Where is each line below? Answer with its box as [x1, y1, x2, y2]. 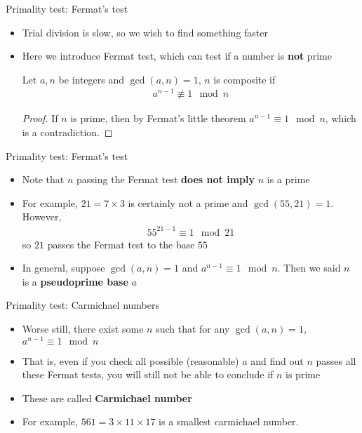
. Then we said [277, 260, 341, 275]
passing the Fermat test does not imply [76, 172, 255, 187]
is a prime [267, 172, 310, 187]
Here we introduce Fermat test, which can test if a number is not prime [22, 48, 332, 63]
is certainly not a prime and [128, 195, 248, 210]
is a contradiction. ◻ [22, 125, 113, 140]
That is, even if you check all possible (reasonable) [22, 353, 239, 368]
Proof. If [22, 111, 58, 126]
